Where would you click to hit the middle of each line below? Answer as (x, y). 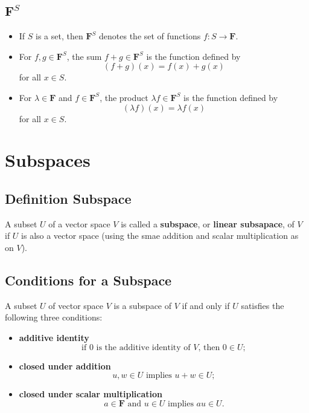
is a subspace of (143, 305)
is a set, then (59, 36)
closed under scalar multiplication (91, 394)
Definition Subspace (68, 198)
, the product (124, 97)
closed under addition (65, 366)
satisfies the (263, 305)
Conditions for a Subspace (88, 280)
